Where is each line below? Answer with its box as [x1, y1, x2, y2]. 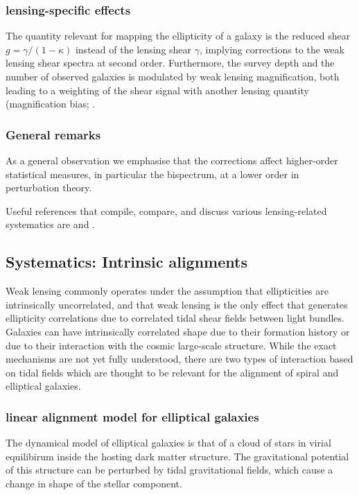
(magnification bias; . [6, 96, 96, 111]
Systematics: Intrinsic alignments [6, 251, 247, 272]
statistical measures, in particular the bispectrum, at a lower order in [6, 166, 299, 181]
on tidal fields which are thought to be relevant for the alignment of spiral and [6, 365, 339, 379]
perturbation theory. [6, 180, 92, 195]
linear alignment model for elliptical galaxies [6, 408, 259, 425]
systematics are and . [6, 217, 95, 232]
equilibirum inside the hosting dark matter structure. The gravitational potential [6, 449, 349, 463]
